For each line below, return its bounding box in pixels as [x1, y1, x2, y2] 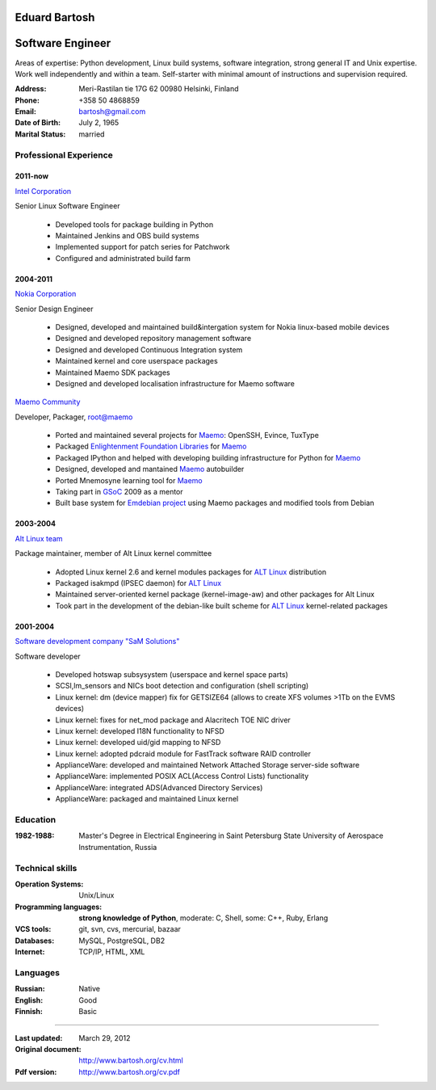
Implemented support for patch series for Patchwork [55, 242, 230, 252]
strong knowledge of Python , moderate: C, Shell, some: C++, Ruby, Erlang [78, 913, 329, 923]
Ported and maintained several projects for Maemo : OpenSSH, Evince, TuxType [55, 431, 319, 440]
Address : [15, 84, 47, 94]
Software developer [15, 651, 81, 661]
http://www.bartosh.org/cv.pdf [78, 1067, 181, 1076]
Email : [15, 107, 36, 116]
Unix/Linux [78, 890, 115, 900]
